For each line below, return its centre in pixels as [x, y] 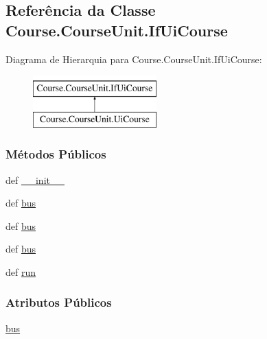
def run [21, 271]
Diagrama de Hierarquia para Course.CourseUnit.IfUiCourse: [134, 59]
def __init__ [35, 179]
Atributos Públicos [59, 302]
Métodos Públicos [56, 154]
